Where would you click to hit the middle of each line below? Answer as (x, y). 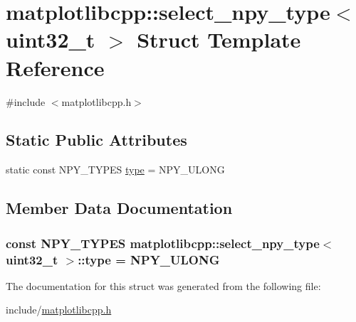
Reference (55, 67)
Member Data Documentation (119, 208)
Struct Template (219, 39)
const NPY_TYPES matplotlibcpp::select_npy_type (163, 243)
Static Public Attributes (96, 140)
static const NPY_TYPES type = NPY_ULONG (115, 170)
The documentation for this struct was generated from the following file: (163, 285)
